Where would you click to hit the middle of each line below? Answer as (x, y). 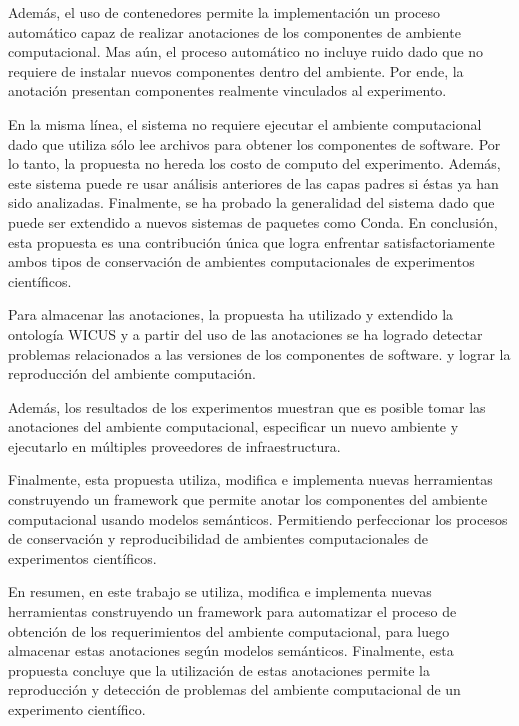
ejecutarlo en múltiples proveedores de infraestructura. (174, 445)
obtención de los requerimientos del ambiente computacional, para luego (229, 630)
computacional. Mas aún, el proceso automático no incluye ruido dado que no (246, 51)
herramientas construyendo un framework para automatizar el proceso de (232, 611)
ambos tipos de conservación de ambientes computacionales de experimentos (241, 261)
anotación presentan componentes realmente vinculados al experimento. (227, 90)
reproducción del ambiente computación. (132, 373)
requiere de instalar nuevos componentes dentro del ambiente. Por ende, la (236, 70)
